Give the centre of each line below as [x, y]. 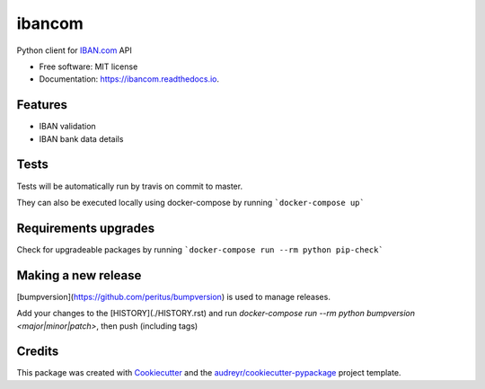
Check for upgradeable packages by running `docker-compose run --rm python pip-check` [200, 249]
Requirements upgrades [86, 228]
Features [42, 105]
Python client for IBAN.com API [74, 50]
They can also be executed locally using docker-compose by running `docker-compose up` [191, 202]
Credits [38, 352]
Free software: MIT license [88, 66]
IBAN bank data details [81, 138]
